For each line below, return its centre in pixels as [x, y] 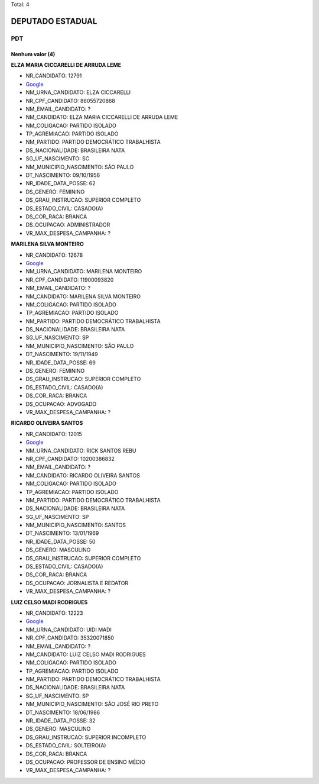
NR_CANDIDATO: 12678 [54, 255]
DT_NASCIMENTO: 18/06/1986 [63, 712]
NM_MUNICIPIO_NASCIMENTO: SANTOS [76, 525]
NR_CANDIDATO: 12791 [54, 76]
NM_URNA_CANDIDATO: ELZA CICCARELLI [78, 92]
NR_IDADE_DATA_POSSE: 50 [61, 541]
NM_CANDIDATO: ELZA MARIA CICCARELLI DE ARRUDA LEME [102, 117]
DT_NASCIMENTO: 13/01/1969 [62, 533]
